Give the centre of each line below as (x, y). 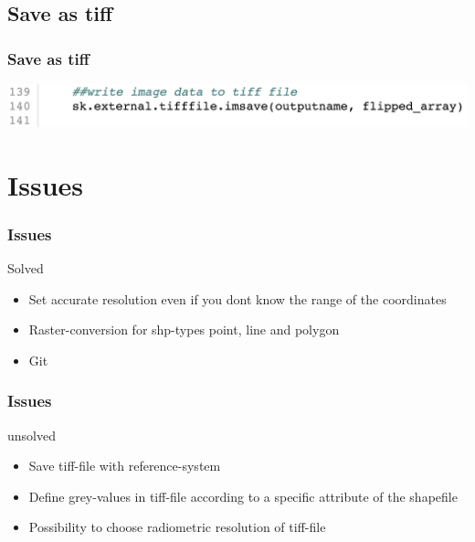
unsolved (32, 435)
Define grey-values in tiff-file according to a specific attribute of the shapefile (243, 496)
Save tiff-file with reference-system (125, 466)
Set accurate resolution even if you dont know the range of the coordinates (237, 298)
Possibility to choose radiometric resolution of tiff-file (177, 527)
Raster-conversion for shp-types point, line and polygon (184, 329)
